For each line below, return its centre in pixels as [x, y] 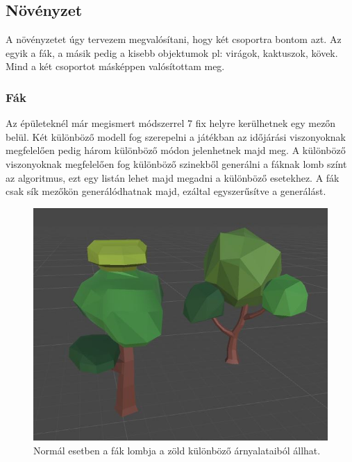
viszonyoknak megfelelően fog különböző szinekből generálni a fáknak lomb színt [176, 163]
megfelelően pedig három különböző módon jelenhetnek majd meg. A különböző [176, 150]
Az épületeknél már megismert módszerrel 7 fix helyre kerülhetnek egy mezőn [171, 123]
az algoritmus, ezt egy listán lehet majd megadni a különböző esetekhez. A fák [173, 177]
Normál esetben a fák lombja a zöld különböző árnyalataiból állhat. [177, 450]
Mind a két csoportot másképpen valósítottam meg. [115, 66]
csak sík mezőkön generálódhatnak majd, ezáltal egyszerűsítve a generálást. [166, 191]
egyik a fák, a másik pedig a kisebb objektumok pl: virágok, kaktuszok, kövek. [172, 52]
